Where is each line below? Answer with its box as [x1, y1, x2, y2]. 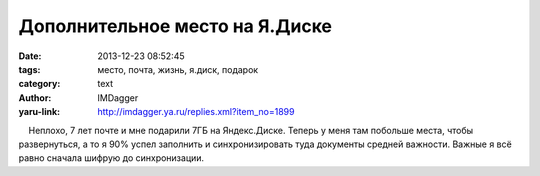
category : [18, 78, 61, 90]
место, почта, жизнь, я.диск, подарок [97, 63, 259, 75]
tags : [18, 63, 41, 75]
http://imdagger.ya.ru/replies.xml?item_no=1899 [97, 106, 295, 118]
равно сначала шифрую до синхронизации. [18, 152, 205, 164]
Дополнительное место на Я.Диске [18, 15, 333, 37]
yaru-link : [18, 106, 60, 118]
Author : [18, 91, 52, 104]
